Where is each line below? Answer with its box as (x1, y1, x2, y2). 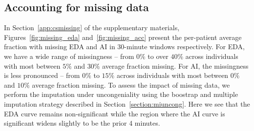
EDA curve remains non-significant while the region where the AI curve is (4, 108, 225, 118)
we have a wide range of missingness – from (4, 51, 134, 61)
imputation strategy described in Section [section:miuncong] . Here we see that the (4, 98, 250, 109)
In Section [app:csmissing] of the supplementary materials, (4, 22, 180, 33)
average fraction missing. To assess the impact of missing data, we (32, 79, 230, 90)
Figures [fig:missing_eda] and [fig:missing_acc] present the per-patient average (4, 32, 242, 42)
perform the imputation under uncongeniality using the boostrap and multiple (4, 89, 238, 99)
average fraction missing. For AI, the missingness (102, 60, 249, 71)
